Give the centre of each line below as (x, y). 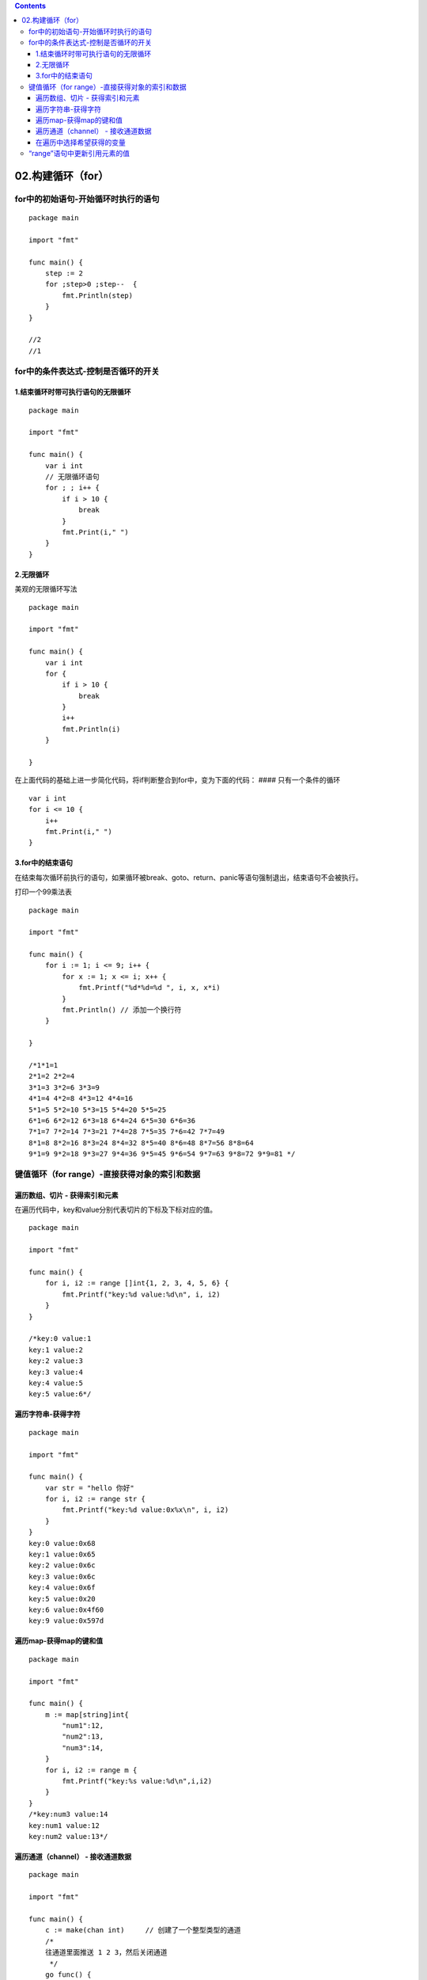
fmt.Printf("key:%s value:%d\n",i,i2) (137, 1781)
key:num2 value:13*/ (68, 1836)
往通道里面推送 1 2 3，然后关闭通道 (106, 1953)
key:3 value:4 (56, 1372)
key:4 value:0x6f (62, 1588)
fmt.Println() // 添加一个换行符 (122, 1010)
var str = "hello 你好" (89, 1488)
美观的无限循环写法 (46, 589)
